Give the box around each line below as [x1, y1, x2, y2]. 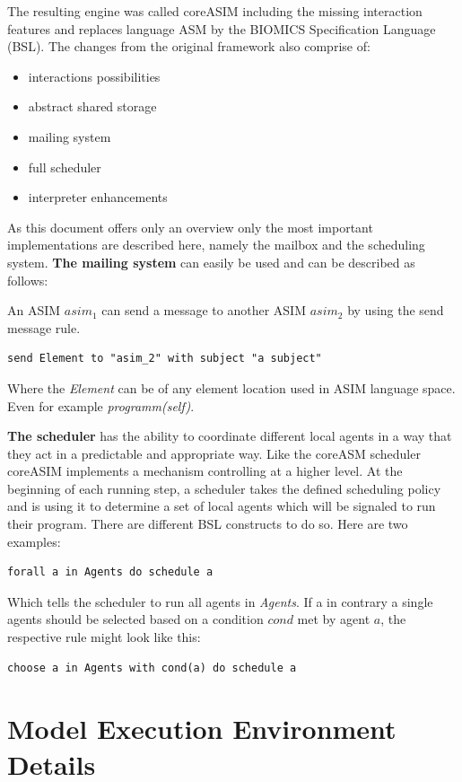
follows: [7, 270, 48, 289]
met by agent [297, 610, 370, 628]
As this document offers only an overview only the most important [7, 217, 373, 236]
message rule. [7, 318, 81, 337]
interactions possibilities [28, 66, 161, 85]
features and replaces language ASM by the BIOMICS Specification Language [7, 19, 436, 38]
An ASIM [7, 301, 61, 320]
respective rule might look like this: [7, 628, 201, 646]
